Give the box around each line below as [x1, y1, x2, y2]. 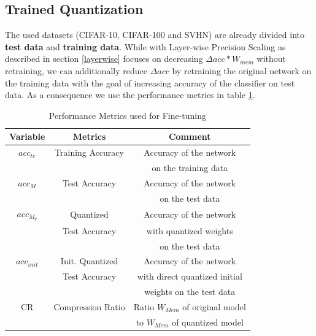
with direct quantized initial [137, 270, 242, 283]
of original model [182, 300, 246, 313]
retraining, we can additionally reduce [5, 64, 147, 77]
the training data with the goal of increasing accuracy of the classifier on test [5, 76, 295, 89]
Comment [168, 130, 211, 143]
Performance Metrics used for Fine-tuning [48, 109, 207, 121]
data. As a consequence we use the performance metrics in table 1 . [5, 88, 255, 101]
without [256, 52, 287, 65]
